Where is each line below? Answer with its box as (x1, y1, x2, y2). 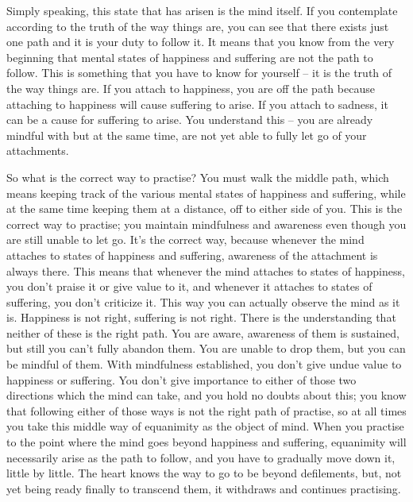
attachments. (6, 142, 69, 159)
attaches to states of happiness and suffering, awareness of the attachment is (6, 246, 378, 263)
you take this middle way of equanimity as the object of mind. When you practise (6, 418, 404, 434)
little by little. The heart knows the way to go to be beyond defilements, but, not (6, 465, 402, 481)
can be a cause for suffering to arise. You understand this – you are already (6, 111, 373, 128)
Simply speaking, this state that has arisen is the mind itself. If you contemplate (6, 2, 398, 18)
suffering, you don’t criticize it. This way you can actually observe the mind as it (6, 293, 400, 310)
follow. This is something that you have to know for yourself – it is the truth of (6, 64, 392, 81)
